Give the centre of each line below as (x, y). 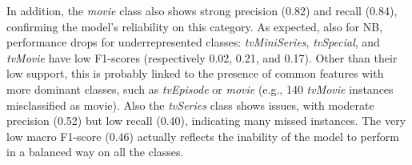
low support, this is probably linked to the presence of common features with (195, 73)
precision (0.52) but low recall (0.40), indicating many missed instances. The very (206, 121)
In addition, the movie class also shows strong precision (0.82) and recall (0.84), (202, 10)
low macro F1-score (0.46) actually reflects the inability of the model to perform (203, 136)
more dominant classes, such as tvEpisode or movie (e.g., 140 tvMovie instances (200, 89)
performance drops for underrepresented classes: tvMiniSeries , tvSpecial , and (193, 42)
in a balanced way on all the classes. (95, 152)
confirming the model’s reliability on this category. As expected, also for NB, (195, 26)
